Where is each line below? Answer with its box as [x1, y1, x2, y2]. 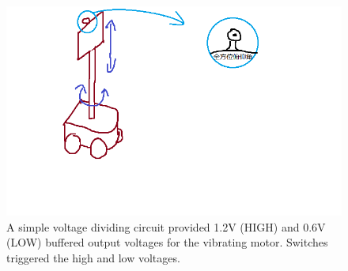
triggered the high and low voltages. [6, 249, 180, 265]
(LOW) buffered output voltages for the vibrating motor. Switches [6, 234, 328, 250]
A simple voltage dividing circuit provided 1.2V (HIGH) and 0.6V [6, 218, 326, 235]
